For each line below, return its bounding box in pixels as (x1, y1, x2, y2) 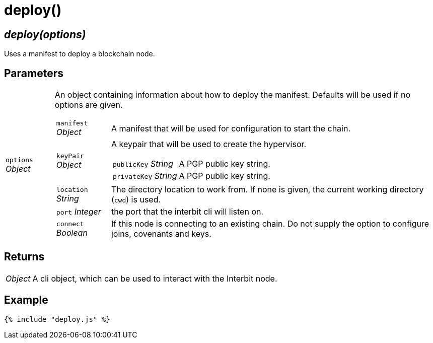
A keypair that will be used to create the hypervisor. (111, 139, 307, 150)
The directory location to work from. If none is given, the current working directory (111, 184, 424, 195)
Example (4, 294, 48, 307)
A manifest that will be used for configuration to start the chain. (111, 123, 351, 133)
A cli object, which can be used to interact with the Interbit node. (32, 273, 277, 284)
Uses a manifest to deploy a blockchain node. (4, 49, 155, 58)
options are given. (54, 100, 123, 110)
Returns (4, 250, 45, 263)
